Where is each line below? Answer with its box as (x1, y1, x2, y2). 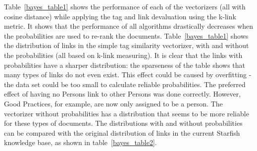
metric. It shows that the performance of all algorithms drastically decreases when (4, 21, 254, 31)
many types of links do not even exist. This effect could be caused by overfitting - (4, 69, 252, 80)
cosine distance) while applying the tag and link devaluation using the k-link (4, 11, 236, 21)
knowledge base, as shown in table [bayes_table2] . (4, 137, 157, 148)
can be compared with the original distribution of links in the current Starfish (4, 127, 240, 138)
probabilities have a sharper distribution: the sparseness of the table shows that (4, 59, 246, 70)
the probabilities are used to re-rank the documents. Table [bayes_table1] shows (4, 30, 249, 41)
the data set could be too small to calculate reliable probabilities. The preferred (4, 79, 246, 89)
